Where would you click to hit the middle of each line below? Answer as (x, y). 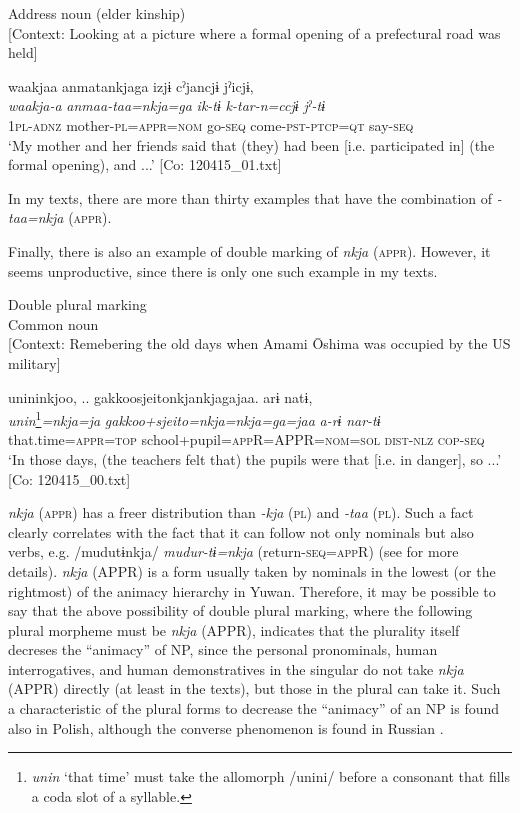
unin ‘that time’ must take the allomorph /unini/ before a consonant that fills (271, 776)
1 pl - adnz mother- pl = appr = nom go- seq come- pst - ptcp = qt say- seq (211, 124)
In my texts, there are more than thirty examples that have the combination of (250, 197)
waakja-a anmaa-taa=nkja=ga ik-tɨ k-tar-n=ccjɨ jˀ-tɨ (167, 105)
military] (34, 362)
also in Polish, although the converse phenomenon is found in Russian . (226, 727)
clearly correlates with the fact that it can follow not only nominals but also (241, 531)
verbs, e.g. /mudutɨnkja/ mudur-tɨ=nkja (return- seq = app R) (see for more (233, 551)
